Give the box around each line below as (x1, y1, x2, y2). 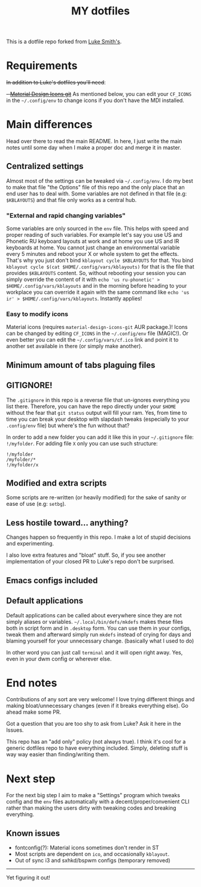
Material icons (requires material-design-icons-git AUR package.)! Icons (6, 324, 188, 331)
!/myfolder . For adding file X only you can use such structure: (6, 439, 158, 447)
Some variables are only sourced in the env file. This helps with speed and (6, 225, 189, 232)
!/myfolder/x (6, 461, 39, 468)
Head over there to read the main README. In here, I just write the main (6, 138, 182, 145)
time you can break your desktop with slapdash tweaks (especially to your (6, 415, 190, 423)
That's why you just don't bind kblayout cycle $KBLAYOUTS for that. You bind (6, 257, 193, 264)
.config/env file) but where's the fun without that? (6, 421, 130, 429)
